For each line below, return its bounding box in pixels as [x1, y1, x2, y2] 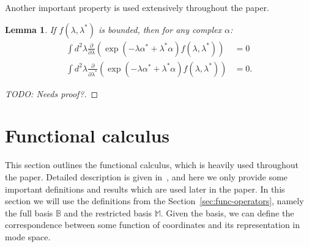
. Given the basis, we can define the [160, 206, 294, 219]
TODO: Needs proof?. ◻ [5, 87, 99, 100]
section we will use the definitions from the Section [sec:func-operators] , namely [5, 194, 304, 207]
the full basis [5, 206, 53, 219]
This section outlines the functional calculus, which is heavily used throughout [5, 158, 299, 171]
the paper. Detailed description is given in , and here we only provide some [5, 170, 288, 183]
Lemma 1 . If [5, 23, 56, 35]
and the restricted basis [64, 206, 152, 219]
